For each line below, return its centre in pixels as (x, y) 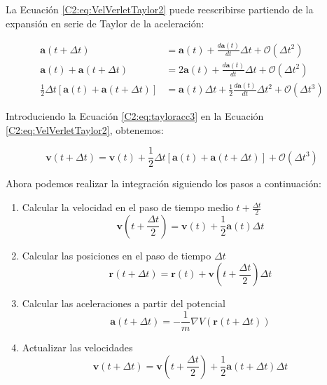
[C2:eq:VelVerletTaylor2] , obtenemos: (85, 129)
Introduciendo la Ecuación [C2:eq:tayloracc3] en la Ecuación (135, 116)
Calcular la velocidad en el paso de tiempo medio (127, 207)
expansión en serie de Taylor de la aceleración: (105, 23)
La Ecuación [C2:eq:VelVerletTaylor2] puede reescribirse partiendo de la (160, 9)
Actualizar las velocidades (77, 347)
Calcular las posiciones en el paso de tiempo (117, 255)
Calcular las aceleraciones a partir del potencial (124, 303)
